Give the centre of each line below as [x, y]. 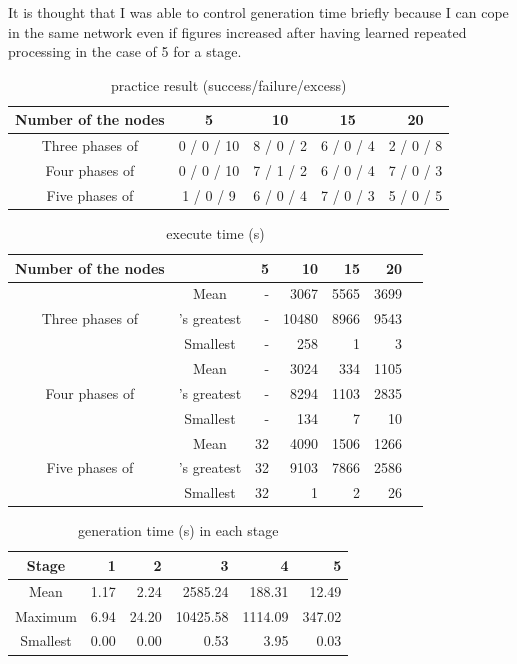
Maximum [46, 615]
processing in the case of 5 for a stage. [125, 51]
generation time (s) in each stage [178, 530]
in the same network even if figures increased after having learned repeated [237, 31]
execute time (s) [215, 233]
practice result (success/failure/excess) [228, 84]
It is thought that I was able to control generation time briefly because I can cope [258, 12]
